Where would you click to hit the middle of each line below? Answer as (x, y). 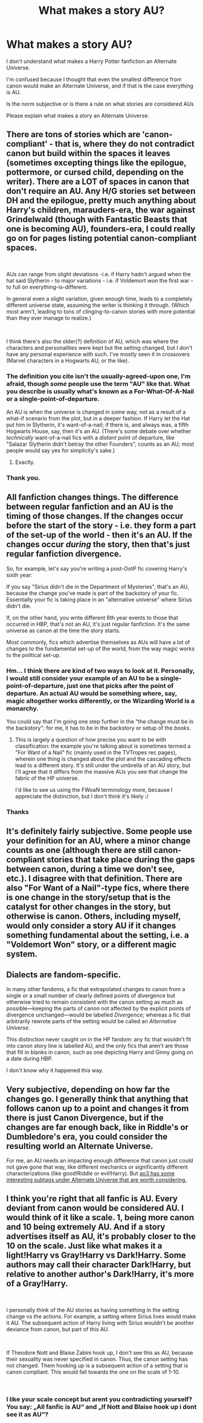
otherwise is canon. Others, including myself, (94, 917)
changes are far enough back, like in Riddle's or (98, 1127)
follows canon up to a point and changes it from (98, 1108)
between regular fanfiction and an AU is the (90, 507)
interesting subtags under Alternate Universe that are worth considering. (97, 1180)
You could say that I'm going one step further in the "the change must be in (100, 722)
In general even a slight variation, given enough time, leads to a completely (99, 298)
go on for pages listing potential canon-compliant (101, 238)
